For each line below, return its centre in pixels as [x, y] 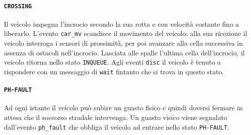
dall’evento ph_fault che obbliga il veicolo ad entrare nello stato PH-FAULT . [117, 127]
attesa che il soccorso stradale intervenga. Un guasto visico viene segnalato [116, 117]
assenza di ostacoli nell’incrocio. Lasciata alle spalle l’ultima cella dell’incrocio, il [124, 52]
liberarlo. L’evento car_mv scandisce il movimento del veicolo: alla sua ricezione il [126, 33]
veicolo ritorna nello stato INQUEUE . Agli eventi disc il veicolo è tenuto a [113, 62]
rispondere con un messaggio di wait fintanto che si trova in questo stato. [114, 71]
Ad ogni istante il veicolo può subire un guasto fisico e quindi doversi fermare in [123, 108]
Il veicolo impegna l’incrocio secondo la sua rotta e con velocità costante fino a [122, 24]
